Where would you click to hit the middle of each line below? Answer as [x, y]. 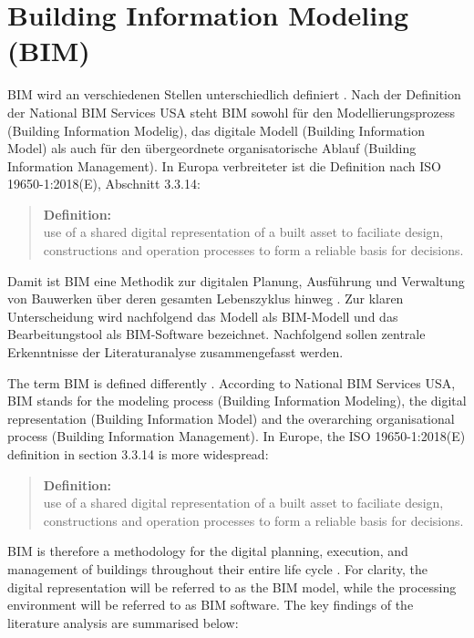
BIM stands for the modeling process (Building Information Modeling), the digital [237, 401]
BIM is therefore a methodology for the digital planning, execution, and [208, 551]
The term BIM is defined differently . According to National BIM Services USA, [232, 382]
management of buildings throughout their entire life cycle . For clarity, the [217, 568]
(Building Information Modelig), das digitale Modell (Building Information [216, 130]
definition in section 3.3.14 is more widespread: [138, 454]
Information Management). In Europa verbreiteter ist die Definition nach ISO [224, 165]
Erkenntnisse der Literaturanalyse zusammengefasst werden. [175, 352]
